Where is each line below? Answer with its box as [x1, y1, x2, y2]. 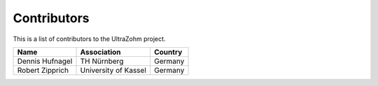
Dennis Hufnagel [17, 56, 73, 66]
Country [154, 47, 183, 57]
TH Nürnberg [80, 56, 124, 66]
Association [80, 47, 122, 57]
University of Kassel [80, 65, 146, 75]
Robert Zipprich [17, 65, 69, 75]
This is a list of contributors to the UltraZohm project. [13, 35, 166, 43]
